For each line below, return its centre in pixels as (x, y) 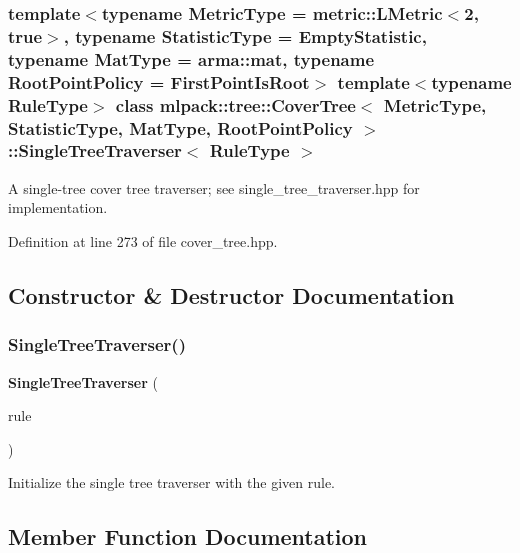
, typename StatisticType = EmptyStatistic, (245, 35)
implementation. (58, 207)
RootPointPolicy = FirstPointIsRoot (159, 81)
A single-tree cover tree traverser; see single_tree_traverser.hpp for (214, 187)
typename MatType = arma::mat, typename (191, 58)
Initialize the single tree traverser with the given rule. (171, 482)
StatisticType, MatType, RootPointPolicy (180, 127)
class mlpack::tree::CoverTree (235, 104)
